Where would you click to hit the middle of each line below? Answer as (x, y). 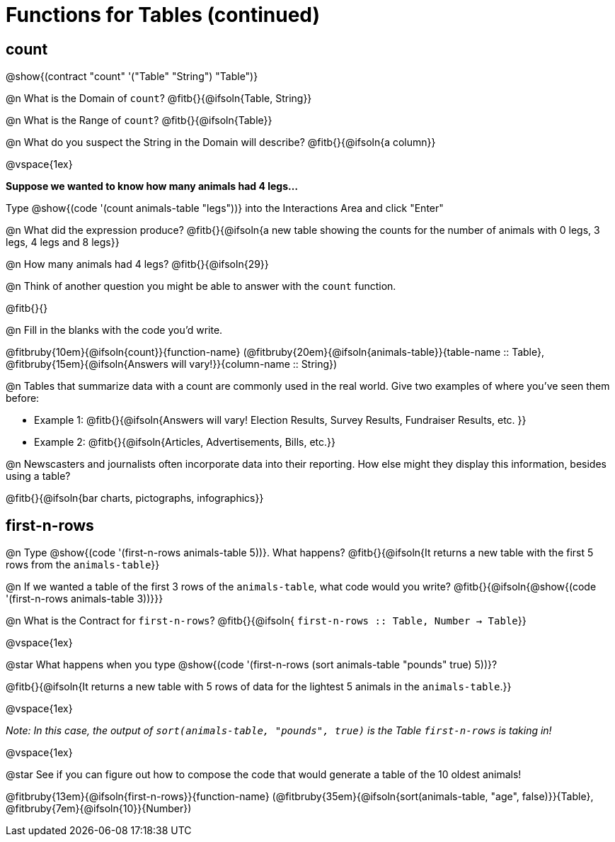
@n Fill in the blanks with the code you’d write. (114, 330)
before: (23, 398)
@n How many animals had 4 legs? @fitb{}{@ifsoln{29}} (137, 264)
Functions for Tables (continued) (163, 15)
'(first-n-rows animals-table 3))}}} (85, 599)
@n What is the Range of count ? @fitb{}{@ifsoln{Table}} (139, 120)
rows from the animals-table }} (83, 565)
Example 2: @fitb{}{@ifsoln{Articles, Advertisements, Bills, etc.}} (185, 442)
